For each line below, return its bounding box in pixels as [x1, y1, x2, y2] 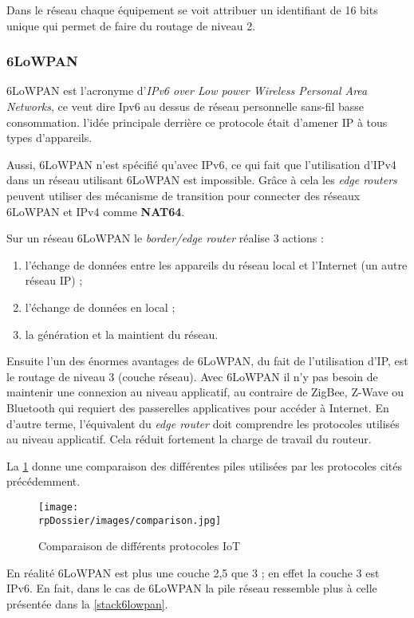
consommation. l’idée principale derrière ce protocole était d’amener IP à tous [6, 113, 388, 130]
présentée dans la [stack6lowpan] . [6, 595, 168, 612]
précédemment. [6, 473, 81, 490]
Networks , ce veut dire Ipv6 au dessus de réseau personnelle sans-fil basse [6, 98, 364, 114]
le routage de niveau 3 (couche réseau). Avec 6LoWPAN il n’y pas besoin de [6, 368, 378, 384]
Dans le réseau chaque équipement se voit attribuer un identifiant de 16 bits [6, 2, 378, 18]
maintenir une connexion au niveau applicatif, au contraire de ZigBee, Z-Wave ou [6, 384, 404, 400]
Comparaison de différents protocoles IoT [38, 537, 241, 554]
